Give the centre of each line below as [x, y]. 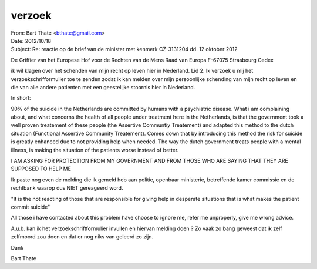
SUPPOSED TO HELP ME [41, 169]
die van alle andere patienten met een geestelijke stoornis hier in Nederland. [103, 87]
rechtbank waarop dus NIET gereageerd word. [67, 188]
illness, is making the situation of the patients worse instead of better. [95, 150]
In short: [21, 98]
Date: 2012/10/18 [31, 41]
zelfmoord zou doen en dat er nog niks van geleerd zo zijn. [82, 237]
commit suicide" [31, 207]
